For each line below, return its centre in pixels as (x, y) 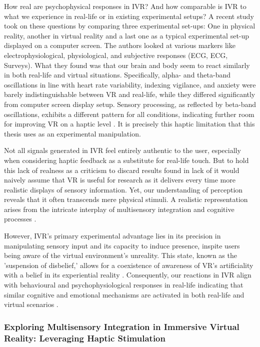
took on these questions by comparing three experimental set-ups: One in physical (130, 26)
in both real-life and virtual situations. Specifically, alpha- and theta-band (117, 75)
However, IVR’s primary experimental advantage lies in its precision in (112, 236)
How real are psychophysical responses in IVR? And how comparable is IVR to (125, 6)
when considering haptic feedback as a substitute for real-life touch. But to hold (126, 160)
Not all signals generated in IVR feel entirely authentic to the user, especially (122, 150)
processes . (20, 219)
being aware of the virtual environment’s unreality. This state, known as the (120, 255)
